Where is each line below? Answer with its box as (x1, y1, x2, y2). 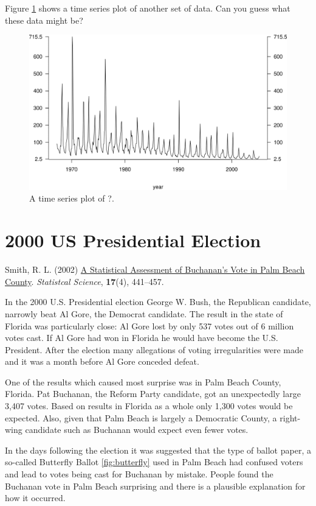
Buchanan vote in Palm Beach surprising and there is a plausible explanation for (5, 479, 306, 492)
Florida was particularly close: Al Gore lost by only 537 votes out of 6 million (5, 319, 294, 332)
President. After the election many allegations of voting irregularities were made (5, 343, 304, 356)
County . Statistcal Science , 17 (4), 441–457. (5, 275, 164, 287)
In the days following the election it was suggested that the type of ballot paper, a (5, 443, 311, 456)
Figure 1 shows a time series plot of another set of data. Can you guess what (5, 2, 290, 14)
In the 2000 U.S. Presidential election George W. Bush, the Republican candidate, (5, 295, 311, 308)
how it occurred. (5, 491, 66, 504)
